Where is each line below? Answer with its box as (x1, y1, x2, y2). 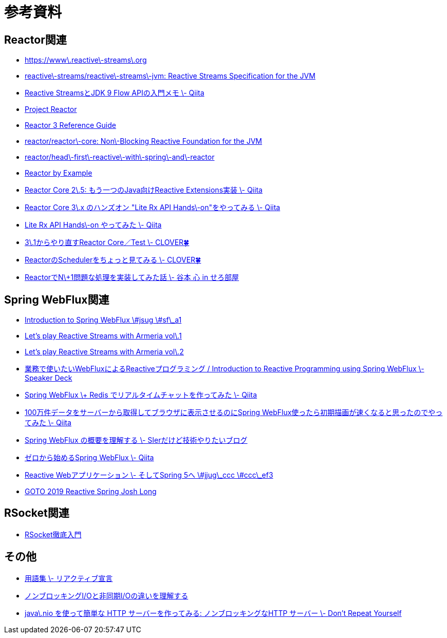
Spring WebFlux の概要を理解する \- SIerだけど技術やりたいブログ (25, 436, 248, 445)
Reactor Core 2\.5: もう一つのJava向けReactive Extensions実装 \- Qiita (25, 185, 263, 195)
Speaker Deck (25, 373, 72, 383)
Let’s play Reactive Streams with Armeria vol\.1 (25, 331, 182, 341)
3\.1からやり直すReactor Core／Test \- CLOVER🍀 (25, 238, 190, 247)
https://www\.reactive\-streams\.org (25, 55, 147, 65)
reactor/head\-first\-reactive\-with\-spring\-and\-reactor (25, 153, 215, 162)
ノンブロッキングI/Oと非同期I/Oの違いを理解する (25, 591, 189, 600)
